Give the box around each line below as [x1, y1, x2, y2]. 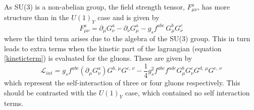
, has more [197, 2, 230, 12]
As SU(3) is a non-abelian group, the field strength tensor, [4, 2, 185, 12]
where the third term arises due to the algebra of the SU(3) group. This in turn [4, 33, 250, 44]
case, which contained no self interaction [125, 87, 250, 97]
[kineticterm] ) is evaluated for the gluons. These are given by [4, 53, 192, 63]
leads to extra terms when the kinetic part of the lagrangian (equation [4, 43, 222, 53]
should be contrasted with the [4, 87, 96, 97]
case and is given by [97, 12, 160, 23]
